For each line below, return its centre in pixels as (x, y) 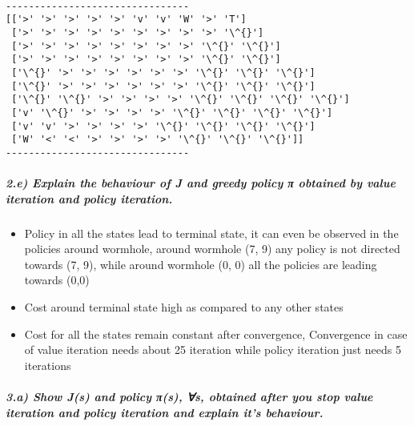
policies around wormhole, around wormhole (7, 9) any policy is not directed (212, 249)
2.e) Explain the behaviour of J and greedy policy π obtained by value (201, 183)
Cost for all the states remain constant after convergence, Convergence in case (216, 334)
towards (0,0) (57, 280)
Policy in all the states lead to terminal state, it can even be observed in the (211, 233)
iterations (48, 365)
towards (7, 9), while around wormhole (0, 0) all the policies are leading (201, 264)
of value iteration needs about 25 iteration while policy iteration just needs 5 (213, 350)
